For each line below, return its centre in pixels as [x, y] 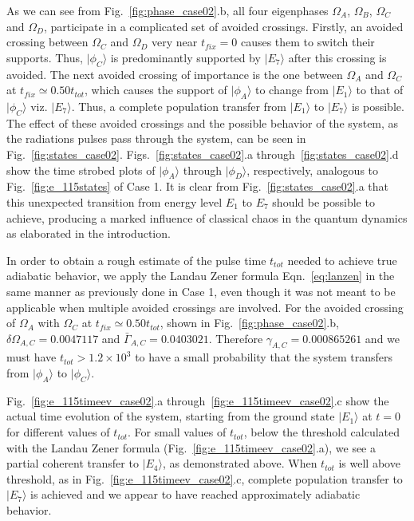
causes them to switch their [308, 42]
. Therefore [236, 338]
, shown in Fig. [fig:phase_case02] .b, [249, 323]
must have [32, 357]
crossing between [47, 42]
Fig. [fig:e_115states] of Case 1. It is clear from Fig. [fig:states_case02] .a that [197, 186]
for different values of [58, 432]
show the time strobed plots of [81, 170]
